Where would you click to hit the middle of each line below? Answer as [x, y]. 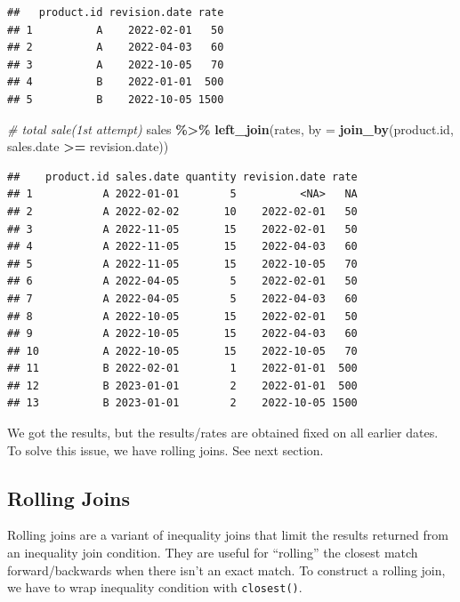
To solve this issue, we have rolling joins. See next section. [165, 449]
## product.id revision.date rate [116, 12]
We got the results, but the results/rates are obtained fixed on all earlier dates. [223, 433]
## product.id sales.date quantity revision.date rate [182, 177]
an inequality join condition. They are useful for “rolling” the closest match [213, 553]
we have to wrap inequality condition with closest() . [155, 587]
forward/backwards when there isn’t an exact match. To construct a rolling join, [226, 570]
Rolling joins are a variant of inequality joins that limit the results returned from [228, 535]
